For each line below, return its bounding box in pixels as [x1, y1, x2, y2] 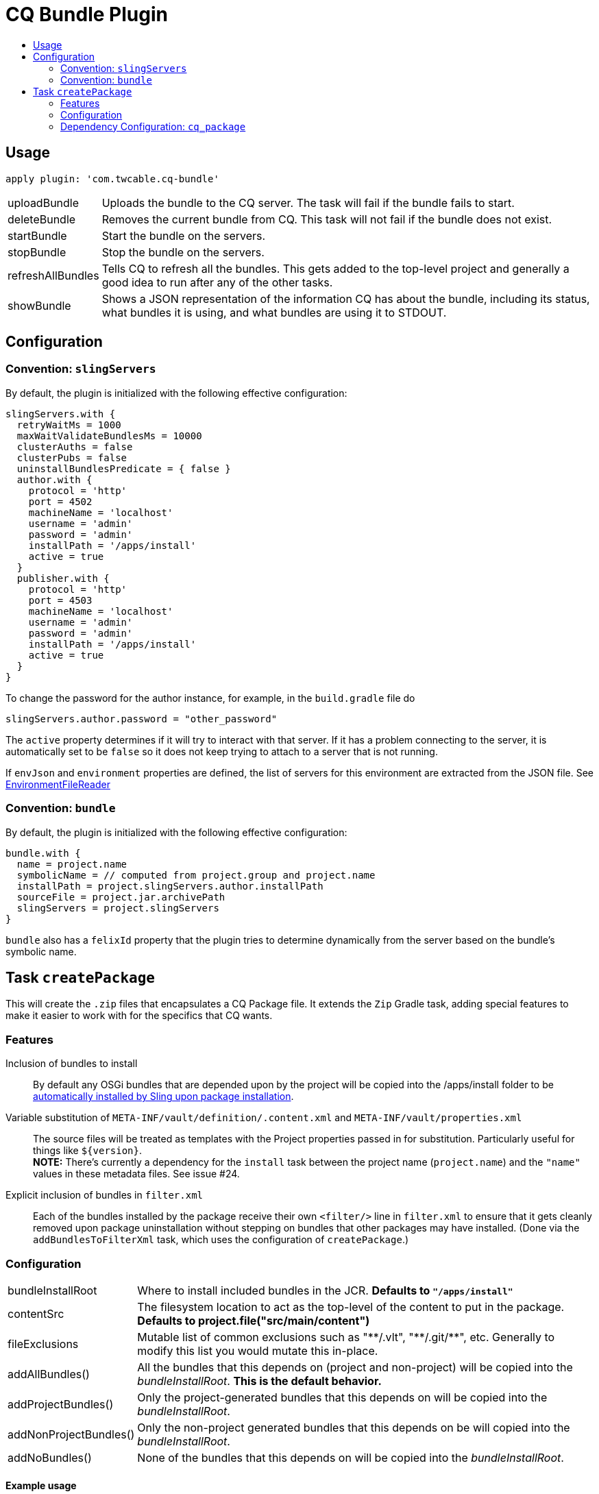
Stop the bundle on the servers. [101, 245, 265, 259]
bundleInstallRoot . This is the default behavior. [137, 1373, 382, 1388]
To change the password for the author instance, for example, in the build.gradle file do [5, 691, 415, 704]
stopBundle [8, 245, 66, 259]
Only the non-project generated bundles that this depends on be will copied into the [137, 1420, 570, 1434]
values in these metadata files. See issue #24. [33, 1168, 240, 1180]
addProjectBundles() [8, 1397, 114, 1411]
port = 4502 [28, 495, 93, 507]
